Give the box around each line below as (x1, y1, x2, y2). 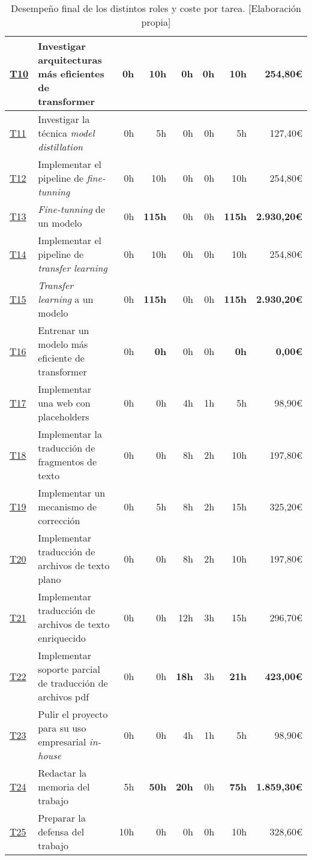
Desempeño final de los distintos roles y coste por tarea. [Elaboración (11, 1, 301, 15)
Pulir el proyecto (38, 707, 108, 721)
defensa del (38, 825, 85, 838)
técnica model (38, 126, 95, 140)
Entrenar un (38, 323, 89, 337)
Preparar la (38, 811, 86, 825)
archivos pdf (38, 690, 89, 703)
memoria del (38, 780, 90, 793)
